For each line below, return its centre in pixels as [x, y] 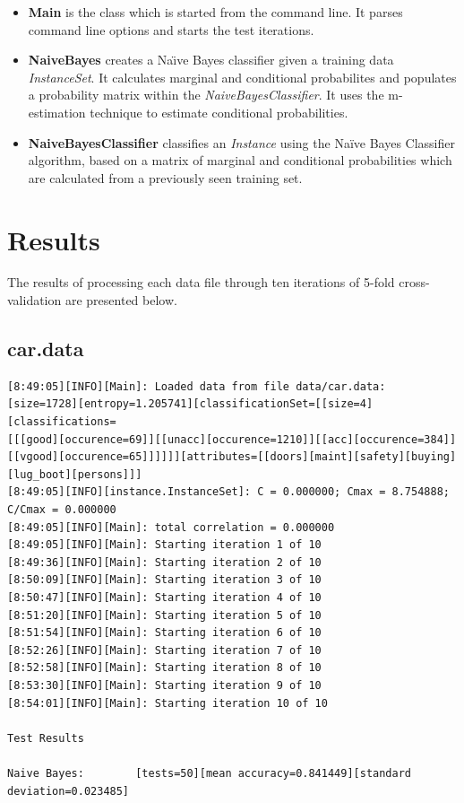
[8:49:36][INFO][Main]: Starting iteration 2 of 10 [164, 562]
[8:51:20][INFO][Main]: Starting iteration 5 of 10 [164, 615]
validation [34, 300]
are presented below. [121, 300]
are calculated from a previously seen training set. [165, 177]
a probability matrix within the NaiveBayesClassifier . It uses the [206, 95]
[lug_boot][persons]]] [75, 474]
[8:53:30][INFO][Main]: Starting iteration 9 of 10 [164, 685]
